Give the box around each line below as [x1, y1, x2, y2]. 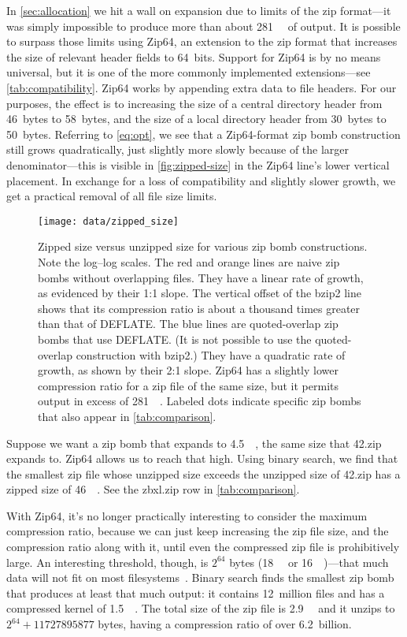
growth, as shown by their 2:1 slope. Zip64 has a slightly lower [38, 362, 339, 378]
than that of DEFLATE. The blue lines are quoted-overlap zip [38, 315, 339, 332]
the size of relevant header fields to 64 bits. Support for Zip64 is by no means [6, 48, 381, 65]
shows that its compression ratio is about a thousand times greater [38, 300, 361, 316]
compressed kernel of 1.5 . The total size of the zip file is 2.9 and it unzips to [6, 600, 395, 617]
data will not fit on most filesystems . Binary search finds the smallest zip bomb [6, 569, 394, 586]
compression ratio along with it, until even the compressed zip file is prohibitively [6, 538, 400, 555]
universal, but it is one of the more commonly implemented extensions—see [6, 64, 371, 80]
